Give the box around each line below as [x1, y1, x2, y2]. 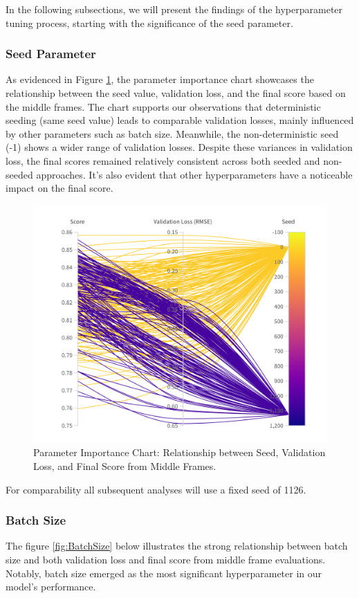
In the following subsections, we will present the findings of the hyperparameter [6, 2, 343, 16]
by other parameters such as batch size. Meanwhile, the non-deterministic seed [6, 126, 339, 141]
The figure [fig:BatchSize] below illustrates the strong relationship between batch [6, 538, 348, 553]
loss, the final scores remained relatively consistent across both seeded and [6, 153, 320, 167]
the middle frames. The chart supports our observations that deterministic [6, 99, 321, 114]
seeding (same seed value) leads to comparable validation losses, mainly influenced [6, 113, 354, 127]
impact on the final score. [6, 181, 113, 195]
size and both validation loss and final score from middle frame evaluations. [6, 552, 326, 567]
